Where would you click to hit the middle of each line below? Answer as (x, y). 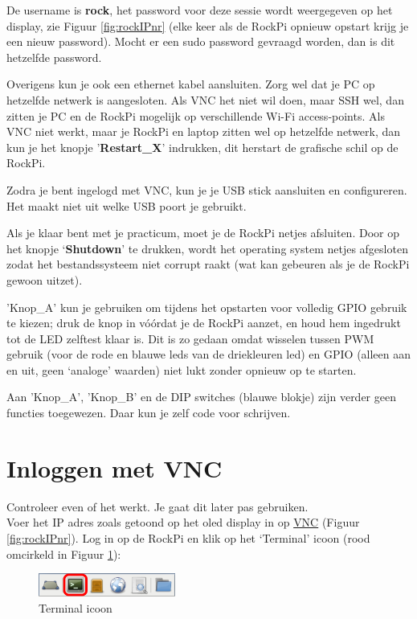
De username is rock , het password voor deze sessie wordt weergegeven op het (200, 10)
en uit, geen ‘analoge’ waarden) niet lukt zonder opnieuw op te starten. (182, 369)
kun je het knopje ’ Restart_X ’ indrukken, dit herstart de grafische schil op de (202, 147)
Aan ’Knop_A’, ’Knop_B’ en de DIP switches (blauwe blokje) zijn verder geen (201, 397)
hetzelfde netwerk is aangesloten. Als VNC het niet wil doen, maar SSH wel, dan (205, 99)
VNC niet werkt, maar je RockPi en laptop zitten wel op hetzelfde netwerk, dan (204, 131)
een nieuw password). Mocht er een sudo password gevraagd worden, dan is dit (201, 41)
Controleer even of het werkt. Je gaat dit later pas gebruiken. (157, 506)
